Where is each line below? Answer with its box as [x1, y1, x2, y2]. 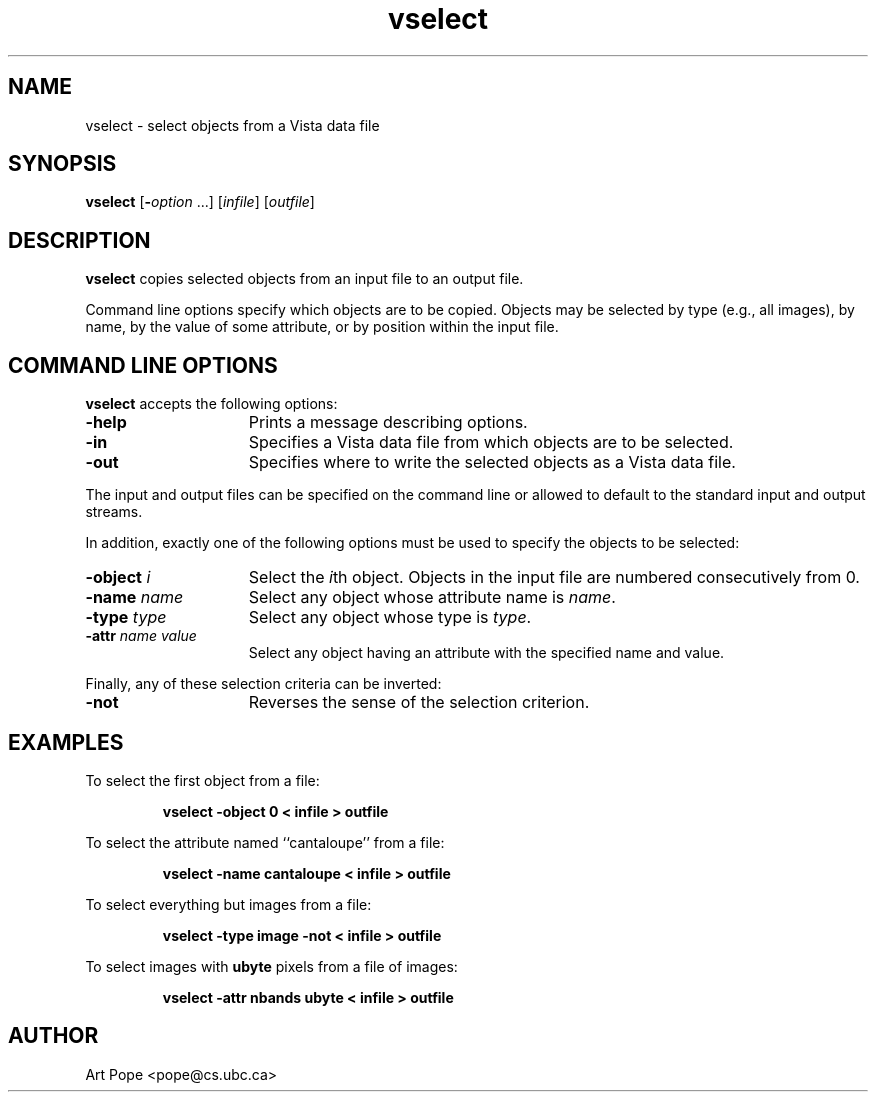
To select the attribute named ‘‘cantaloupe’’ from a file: [85, 833, 445, 851]
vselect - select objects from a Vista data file [85, 116, 380, 134]
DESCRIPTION [8, 227, 151, 253]
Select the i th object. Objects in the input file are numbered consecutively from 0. [248, 567, 860, 588]
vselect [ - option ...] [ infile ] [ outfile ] [85, 193, 315, 211]
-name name [85, 587, 184, 608]
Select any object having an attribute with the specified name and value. [248, 644, 725, 662]
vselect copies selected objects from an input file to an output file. [85, 270, 524, 288]
